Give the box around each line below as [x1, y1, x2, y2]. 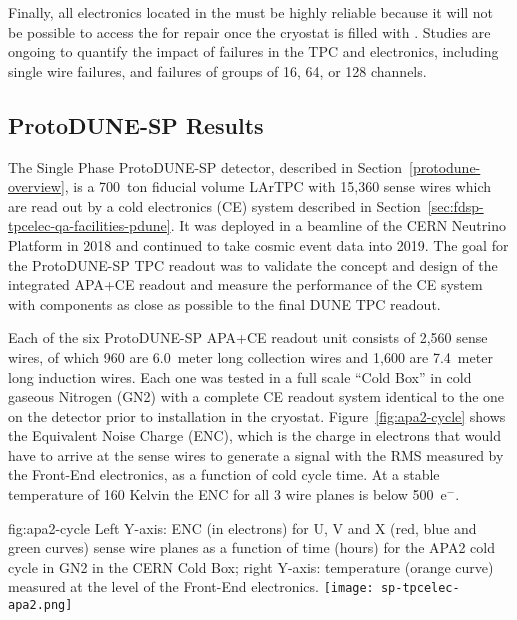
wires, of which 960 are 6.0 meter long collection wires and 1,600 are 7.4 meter [8, 346, 493, 367]
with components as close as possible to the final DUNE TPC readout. [8, 293, 441, 314]
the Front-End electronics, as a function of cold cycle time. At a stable [8, 464, 440, 485]
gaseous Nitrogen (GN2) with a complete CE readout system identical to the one [8, 386, 505, 407]
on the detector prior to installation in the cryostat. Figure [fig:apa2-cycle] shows [8, 405, 506, 426]
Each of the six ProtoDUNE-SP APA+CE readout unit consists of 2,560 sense [8, 327, 488, 348]
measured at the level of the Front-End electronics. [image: [8, 576, 374, 597]
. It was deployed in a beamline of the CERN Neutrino [170, 215, 506, 236]
